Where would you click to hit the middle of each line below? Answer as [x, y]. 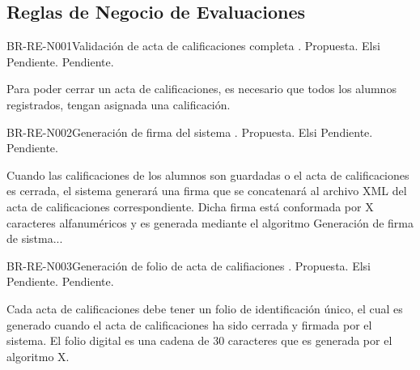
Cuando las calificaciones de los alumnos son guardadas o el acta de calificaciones [208, 174]
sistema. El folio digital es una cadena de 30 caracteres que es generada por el [199, 340]
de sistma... [35, 238]
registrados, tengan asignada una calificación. [119, 104]
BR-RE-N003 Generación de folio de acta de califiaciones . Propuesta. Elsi [189, 265]
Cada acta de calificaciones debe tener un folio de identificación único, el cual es [205, 308]
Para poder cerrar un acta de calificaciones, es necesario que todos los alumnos [202, 89]
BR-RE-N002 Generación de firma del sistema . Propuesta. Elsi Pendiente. [190, 132]
